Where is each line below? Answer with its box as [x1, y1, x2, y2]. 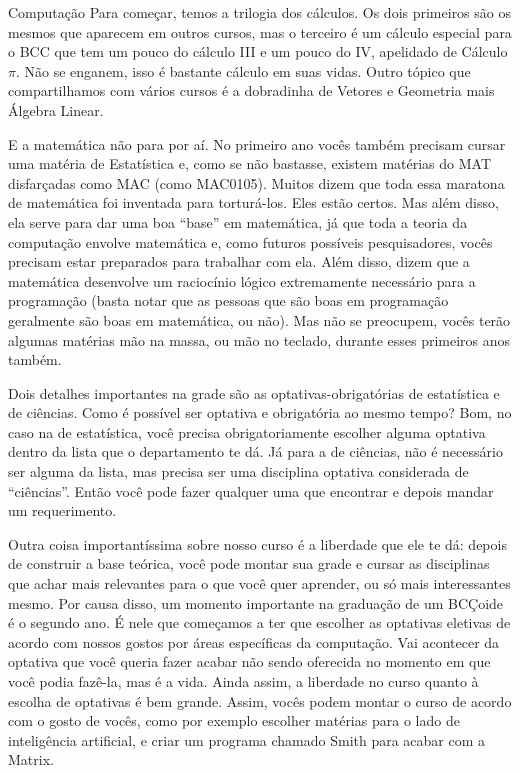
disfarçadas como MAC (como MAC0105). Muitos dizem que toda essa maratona [8, 172, 505, 193]
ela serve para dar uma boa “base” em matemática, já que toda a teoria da [8, 211, 468, 232]
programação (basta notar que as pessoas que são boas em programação [8, 290, 449, 311]
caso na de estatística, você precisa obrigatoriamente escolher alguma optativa [8, 421, 486, 442]
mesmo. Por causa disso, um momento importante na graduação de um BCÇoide [8, 592, 504, 613]
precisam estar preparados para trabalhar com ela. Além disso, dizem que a [8, 251, 470, 272]
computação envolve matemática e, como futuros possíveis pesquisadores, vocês [8, 231, 493, 252]
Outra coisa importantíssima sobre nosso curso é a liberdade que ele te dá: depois [8, 533, 507, 554]
